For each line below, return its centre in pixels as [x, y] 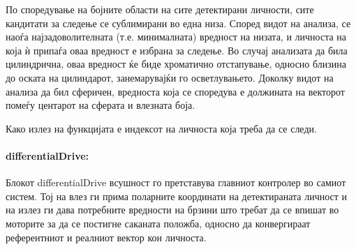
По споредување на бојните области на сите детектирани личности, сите [160, 9]
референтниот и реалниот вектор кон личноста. [106, 237]
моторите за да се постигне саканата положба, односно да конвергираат [158, 223]
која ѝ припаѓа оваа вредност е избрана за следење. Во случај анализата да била [177, 50]
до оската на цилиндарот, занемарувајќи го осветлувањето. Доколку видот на [170, 77]
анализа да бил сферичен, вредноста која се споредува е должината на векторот [175, 91]
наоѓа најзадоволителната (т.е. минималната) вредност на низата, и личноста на [176, 37]
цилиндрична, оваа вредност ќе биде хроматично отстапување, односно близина [176, 64]
